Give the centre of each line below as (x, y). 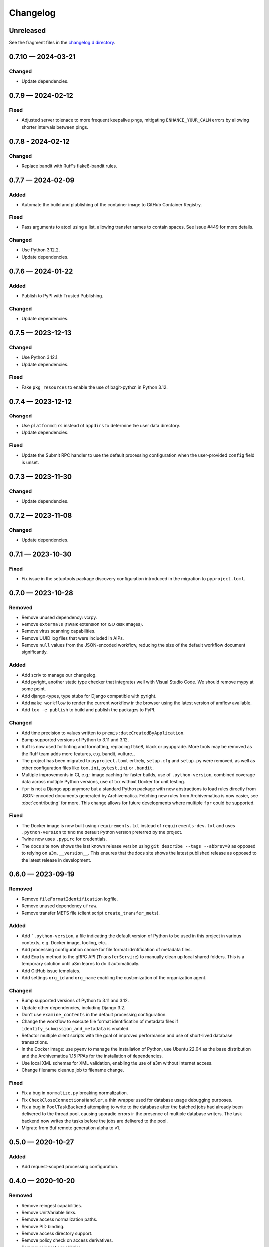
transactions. (35, 1042)
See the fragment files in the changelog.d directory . (62, 43)
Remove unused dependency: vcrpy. (59, 617)
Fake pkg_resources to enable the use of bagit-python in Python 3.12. (95, 387)
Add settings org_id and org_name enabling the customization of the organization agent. (114, 978)
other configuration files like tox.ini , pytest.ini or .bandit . (88, 768)
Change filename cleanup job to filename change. (73, 1070)
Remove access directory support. (57, 1233)
